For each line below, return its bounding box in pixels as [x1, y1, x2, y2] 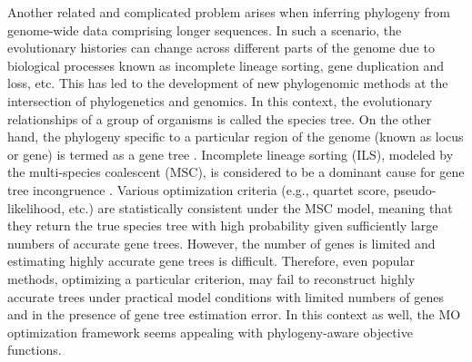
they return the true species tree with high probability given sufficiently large [7, 216, 438, 235]
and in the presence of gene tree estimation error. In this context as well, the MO [7, 305, 461, 324]
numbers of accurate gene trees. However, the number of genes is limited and [7, 233, 436, 252]
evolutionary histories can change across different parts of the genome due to [7, 38, 435, 57]
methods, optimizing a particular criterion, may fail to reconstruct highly [7, 269, 416, 288]
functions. [7, 340, 62, 359]
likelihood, [7, 198, 65, 217]
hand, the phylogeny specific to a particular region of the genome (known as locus [7, 127, 464, 146]
